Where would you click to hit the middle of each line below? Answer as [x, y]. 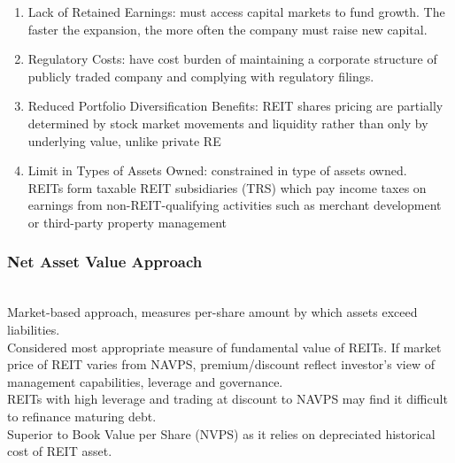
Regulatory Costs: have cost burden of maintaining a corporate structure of [232, 59]
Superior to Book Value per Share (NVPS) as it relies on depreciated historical [221, 433]
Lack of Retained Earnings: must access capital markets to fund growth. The [236, 12]
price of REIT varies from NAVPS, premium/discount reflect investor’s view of [221, 364]
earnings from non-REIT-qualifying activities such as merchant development [235, 205]
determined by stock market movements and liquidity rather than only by [228, 123]
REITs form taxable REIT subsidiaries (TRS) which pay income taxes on [227, 187]
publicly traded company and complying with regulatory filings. [201, 76]
